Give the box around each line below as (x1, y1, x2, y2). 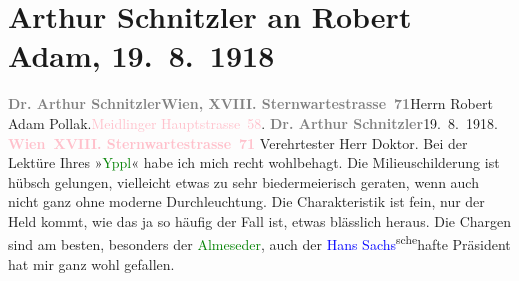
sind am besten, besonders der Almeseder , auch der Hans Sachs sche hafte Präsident (8, 231, 511, 255)
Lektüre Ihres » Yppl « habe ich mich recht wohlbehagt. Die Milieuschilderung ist (8, 152, 500, 173)
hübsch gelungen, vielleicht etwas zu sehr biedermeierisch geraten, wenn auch (8, 171, 479, 192)
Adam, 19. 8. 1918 (8, 35, 275, 76)
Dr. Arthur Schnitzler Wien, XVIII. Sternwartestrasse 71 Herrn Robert (8, 93, 493, 114)
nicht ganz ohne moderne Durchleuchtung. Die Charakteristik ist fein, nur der (8, 191, 485, 212)
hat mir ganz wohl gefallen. (8, 253, 175, 274)
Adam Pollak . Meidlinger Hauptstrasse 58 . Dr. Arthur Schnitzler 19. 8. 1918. (8, 112, 498, 133)
